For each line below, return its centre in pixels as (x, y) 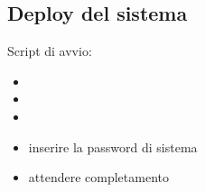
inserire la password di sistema (113, 146)
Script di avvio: (50, 51)
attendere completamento (98, 177)
